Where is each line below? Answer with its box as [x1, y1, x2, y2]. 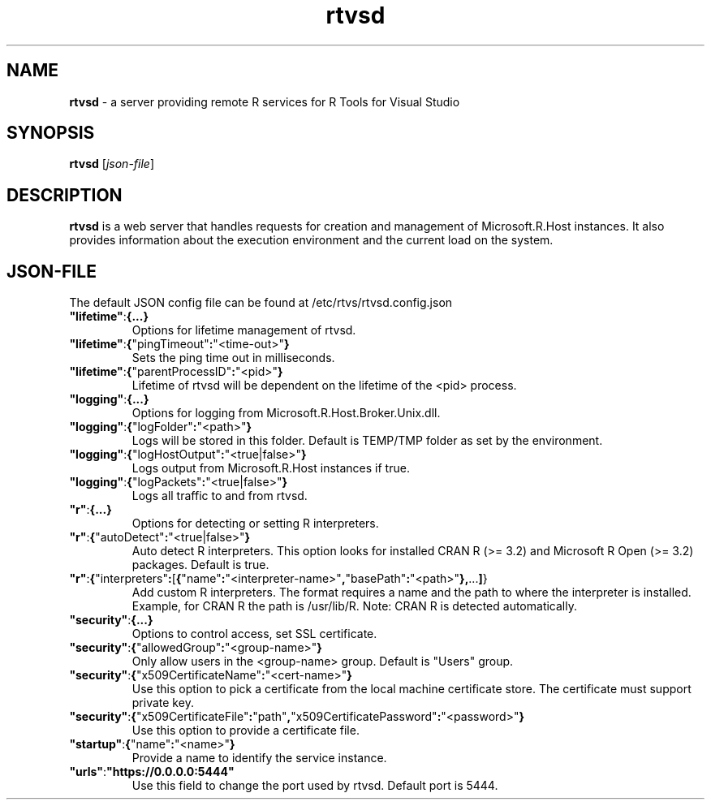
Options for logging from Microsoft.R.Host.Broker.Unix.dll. [131, 406, 441, 420]
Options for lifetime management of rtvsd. [131, 323, 356, 338]
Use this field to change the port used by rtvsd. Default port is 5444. [131, 778, 498, 793]
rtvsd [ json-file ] [69, 157, 155, 171]
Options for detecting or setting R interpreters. [131, 516, 379, 531]
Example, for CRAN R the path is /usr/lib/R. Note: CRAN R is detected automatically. [131, 599, 577, 614]
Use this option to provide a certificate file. [131, 723, 360, 738]
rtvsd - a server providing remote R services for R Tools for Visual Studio [69, 94, 460, 109]
